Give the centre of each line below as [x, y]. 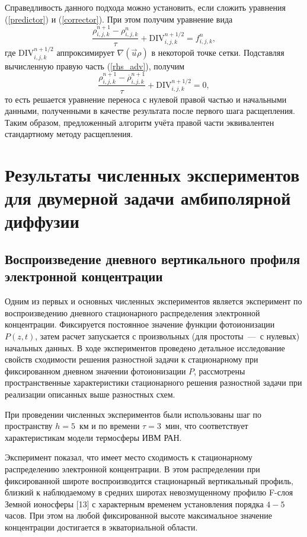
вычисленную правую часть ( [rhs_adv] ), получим [95, 66]
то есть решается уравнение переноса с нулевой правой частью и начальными [146, 99]
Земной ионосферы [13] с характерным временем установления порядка [134, 503]
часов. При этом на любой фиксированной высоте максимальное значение [139, 515]
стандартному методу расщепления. [69, 134]
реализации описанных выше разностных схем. [90, 394]
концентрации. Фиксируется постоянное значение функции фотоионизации [140, 324]
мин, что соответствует [207, 426]
